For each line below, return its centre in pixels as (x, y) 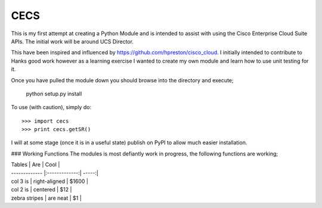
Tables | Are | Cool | (35, 164)
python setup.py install (54, 94)
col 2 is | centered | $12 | (41, 190)
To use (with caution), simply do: (51, 107)
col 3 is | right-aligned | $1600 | (50, 181)
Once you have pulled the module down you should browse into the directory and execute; (122, 80)
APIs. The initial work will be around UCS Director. (72, 41)
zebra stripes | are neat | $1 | (46, 198)
